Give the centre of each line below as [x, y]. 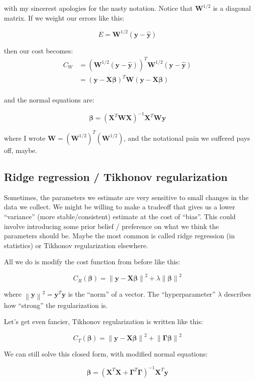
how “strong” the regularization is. [56, 305]
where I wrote [25, 138]
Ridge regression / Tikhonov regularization [116, 176]
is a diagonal [232, 8]
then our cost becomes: [38, 50]
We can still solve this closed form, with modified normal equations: [106, 354]
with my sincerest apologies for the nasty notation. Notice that [98, 8]
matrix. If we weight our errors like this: [64, 17]
